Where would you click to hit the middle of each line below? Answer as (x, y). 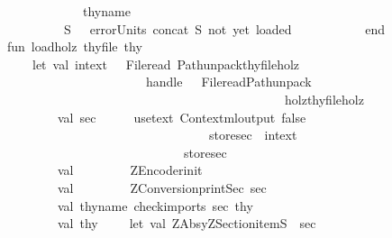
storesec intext (253, 135)
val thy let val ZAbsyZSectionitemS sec (187, 223)
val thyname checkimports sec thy (155, 205)
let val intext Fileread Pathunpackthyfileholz (166, 64)
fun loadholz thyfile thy (74, 46)
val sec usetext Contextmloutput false (182, 117)
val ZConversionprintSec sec (162, 187)
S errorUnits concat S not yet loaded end (224, 28)
